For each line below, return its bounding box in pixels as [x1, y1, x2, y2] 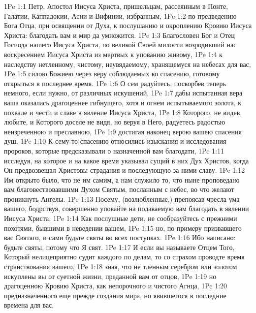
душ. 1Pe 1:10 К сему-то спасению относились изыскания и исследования [4, 136, 226, 146]
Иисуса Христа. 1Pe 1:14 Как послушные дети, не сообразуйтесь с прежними [4, 213, 237, 223]
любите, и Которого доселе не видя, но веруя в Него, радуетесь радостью [4, 117, 225, 127]
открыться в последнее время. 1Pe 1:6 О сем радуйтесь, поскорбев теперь [4, 78, 226, 88]
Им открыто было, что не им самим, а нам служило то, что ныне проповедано [4, 174, 240, 185]
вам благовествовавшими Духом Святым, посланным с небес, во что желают [4, 184, 234, 194]
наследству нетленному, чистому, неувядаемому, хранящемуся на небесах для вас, [4, 59, 251, 69]
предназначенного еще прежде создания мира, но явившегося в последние [4, 290, 226, 300]
